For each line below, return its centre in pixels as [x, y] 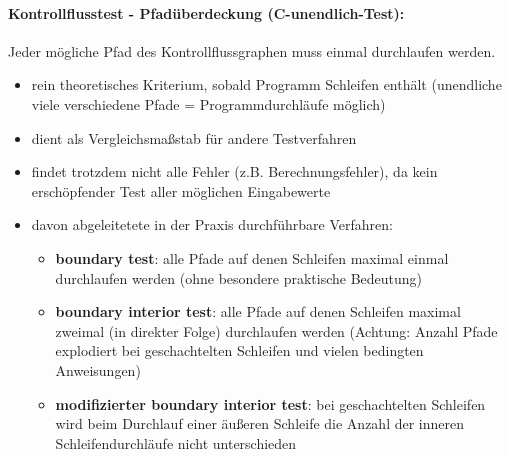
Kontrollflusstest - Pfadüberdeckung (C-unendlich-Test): [206, 12]
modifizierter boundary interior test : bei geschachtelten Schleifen [270, 403]
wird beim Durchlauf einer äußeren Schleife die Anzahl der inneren [260, 423]
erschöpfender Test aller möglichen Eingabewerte [181, 190]
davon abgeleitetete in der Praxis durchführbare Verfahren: [212, 224]
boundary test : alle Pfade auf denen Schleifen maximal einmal [252, 257]
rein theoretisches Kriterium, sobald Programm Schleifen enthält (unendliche [266, 84]
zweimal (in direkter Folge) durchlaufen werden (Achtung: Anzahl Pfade [276, 330]
